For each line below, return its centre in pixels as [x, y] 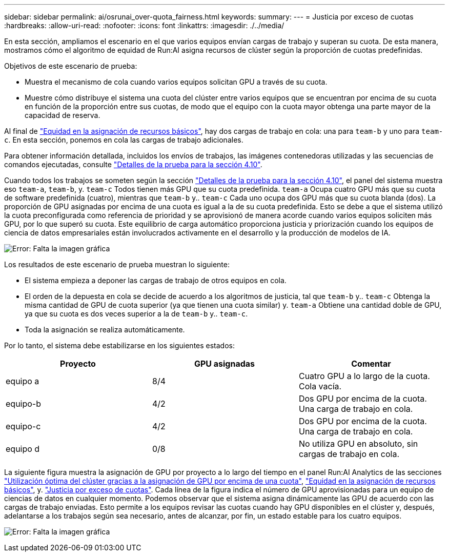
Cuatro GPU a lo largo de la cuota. [364, 376]
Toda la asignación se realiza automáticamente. [105, 330]
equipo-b [24, 404]
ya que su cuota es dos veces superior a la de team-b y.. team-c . [136, 314]
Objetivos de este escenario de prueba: [71, 66]
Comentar [371, 364]
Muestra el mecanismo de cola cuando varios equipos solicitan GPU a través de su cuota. [176, 82]
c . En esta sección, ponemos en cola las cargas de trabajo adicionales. [124, 140]
